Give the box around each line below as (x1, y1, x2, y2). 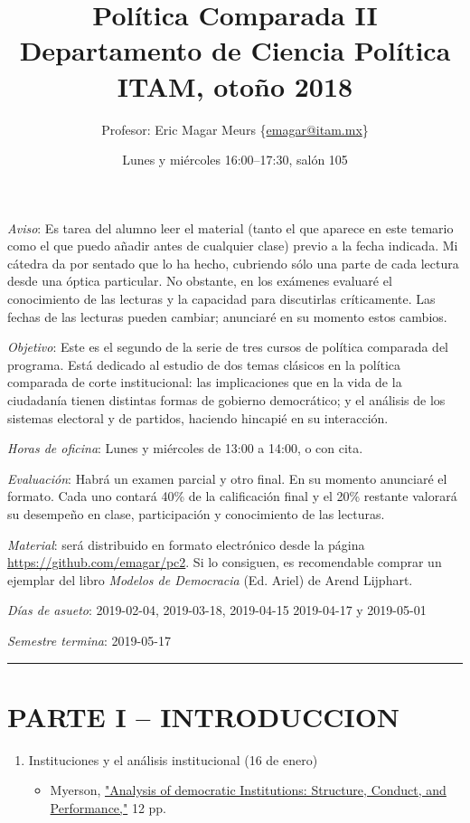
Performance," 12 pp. (50, 798, 167, 817)
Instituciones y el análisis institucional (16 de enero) (28, 750, 318, 769)
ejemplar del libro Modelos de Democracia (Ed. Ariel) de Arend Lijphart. (7, 570, 413, 589)
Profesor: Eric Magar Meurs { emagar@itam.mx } (101, 119, 369, 138)
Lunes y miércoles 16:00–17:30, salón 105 (122, 150, 348, 169)
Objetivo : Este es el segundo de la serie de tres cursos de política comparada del (7, 337, 449, 356)
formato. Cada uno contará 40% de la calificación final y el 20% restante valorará (7, 487, 457, 506)
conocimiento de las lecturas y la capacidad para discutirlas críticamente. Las (7, 289, 436, 308)
